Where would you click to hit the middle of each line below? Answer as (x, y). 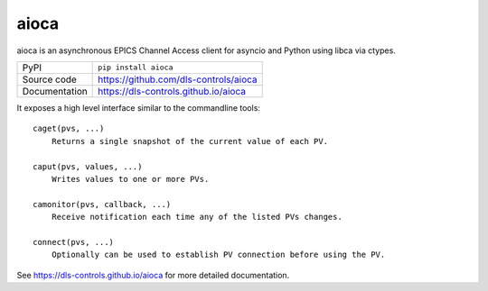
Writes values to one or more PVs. (130, 179)
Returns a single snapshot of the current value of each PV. (190, 141)
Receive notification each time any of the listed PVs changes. (197, 217)
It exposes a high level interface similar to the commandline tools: (139, 107)
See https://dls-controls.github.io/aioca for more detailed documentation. (153, 275)
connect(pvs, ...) (74, 242)
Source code (49, 79)
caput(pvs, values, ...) (88, 166)
